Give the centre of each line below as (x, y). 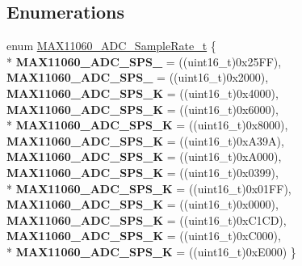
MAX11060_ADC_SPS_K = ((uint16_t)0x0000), (143, 204)
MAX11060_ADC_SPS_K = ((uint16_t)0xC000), (144, 236)
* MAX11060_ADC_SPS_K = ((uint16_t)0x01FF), (149, 188)
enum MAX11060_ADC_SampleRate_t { (111, 46)
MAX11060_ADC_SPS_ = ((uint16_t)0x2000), (138, 77)
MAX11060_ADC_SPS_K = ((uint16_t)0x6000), (143, 109)
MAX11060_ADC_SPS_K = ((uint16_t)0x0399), (143, 172)
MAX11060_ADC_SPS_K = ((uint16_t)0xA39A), (145, 140)
